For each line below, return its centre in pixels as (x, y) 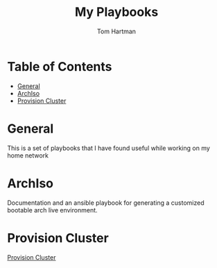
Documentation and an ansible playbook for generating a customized (106, 203)
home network (28, 155)
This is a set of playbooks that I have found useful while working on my (108, 148)
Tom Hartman (116, 31)
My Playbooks (116, 12)
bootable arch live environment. (53, 210)
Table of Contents (60, 66)
